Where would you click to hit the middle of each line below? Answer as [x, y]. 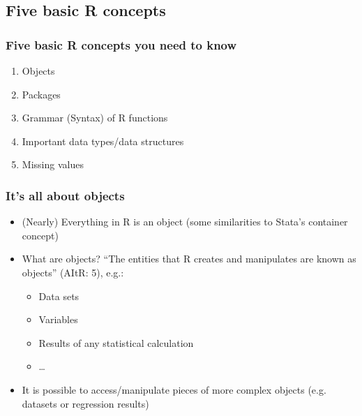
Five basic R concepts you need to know [121, 44]
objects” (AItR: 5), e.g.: [73, 272]
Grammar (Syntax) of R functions [95, 118]
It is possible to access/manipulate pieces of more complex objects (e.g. [174, 389]
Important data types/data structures [103, 141]
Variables [58, 319]
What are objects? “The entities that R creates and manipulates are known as [189, 259]
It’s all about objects [65, 195]
